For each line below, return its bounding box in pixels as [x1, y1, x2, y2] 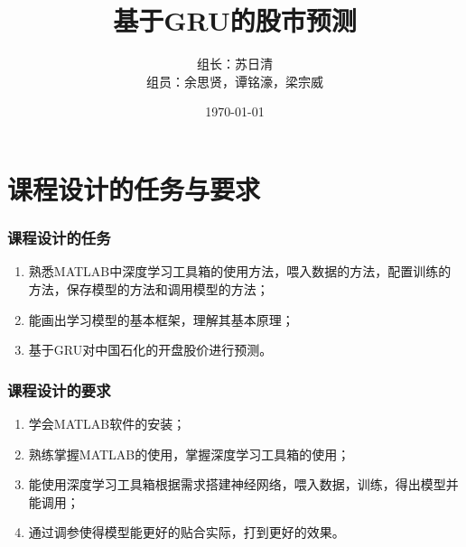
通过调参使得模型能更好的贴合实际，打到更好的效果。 [28, 523, 345, 542]
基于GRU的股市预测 [113, 2, 357, 39]
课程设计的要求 [7, 378, 111, 401]
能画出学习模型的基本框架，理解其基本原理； [28, 310, 294, 329]
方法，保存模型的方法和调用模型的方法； [28, 279, 269, 298]
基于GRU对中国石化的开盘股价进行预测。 [28, 340, 273, 359]
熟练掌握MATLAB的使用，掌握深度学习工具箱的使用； [28, 444, 350, 463]
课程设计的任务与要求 [7, 170, 261, 207]
